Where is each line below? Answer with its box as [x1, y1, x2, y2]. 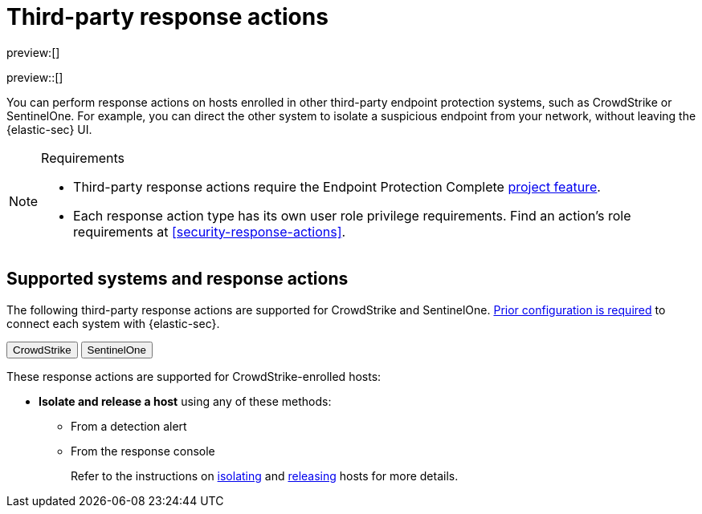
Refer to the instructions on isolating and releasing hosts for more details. [71, 468, 459, 483]
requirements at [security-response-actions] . [73, 223, 346, 240]
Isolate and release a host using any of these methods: [39, 394, 332, 408]
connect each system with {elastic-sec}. [6, 316, 220, 330]
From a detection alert [71, 419, 187, 433]
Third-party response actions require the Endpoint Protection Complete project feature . [73, 178, 601, 195]
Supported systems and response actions [6, 269, 349, 289]
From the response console [71, 443, 215, 458]
